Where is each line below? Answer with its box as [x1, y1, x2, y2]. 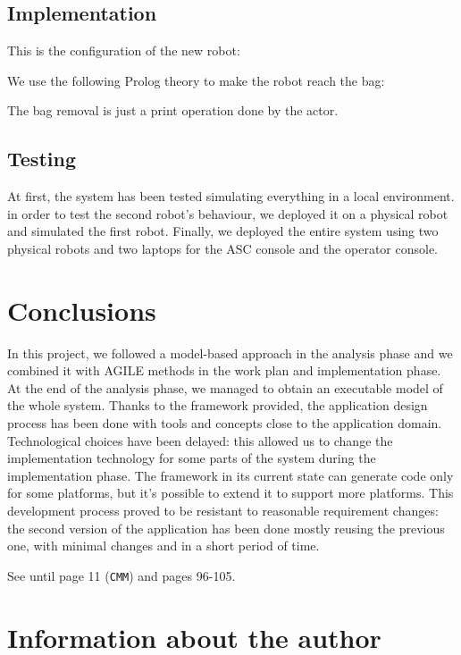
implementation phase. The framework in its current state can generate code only [7, 466, 454, 484]
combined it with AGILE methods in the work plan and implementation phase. [7, 361, 441, 380]
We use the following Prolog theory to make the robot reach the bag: [7, 71, 385, 89]
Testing [7, 145, 76, 172]
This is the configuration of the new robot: [7, 41, 240, 60]
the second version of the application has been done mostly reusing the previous [7, 518, 445, 537]
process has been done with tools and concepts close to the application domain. [7, 414, 442, 432]
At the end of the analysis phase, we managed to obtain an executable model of [7, 378, 443, 397]
